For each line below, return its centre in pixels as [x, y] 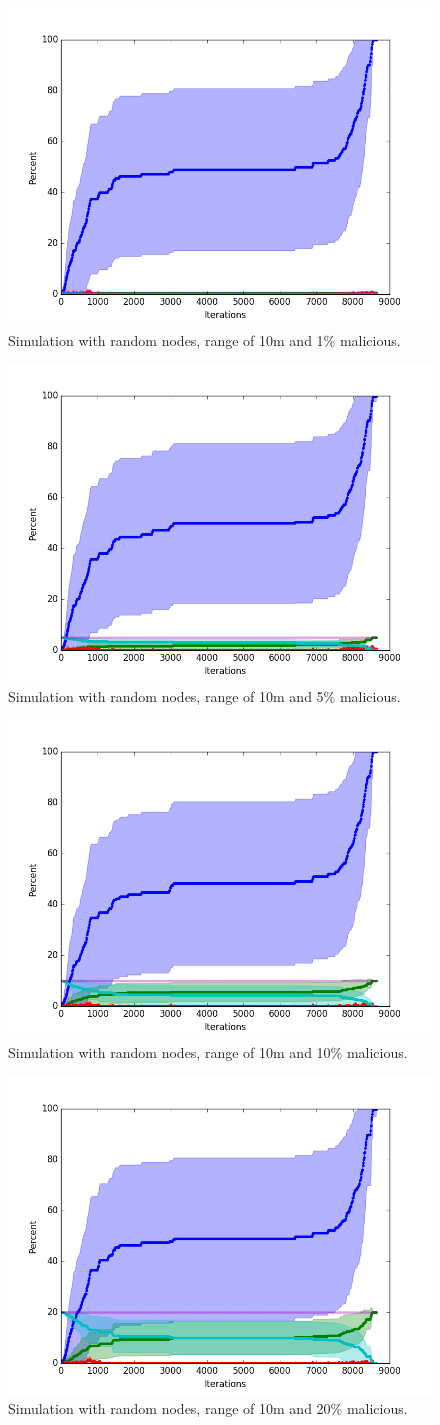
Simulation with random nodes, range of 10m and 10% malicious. [208, 1051]
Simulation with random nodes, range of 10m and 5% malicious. [204, 695]
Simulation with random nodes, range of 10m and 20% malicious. [208, 1408]
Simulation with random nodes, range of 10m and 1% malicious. [204, 339]
